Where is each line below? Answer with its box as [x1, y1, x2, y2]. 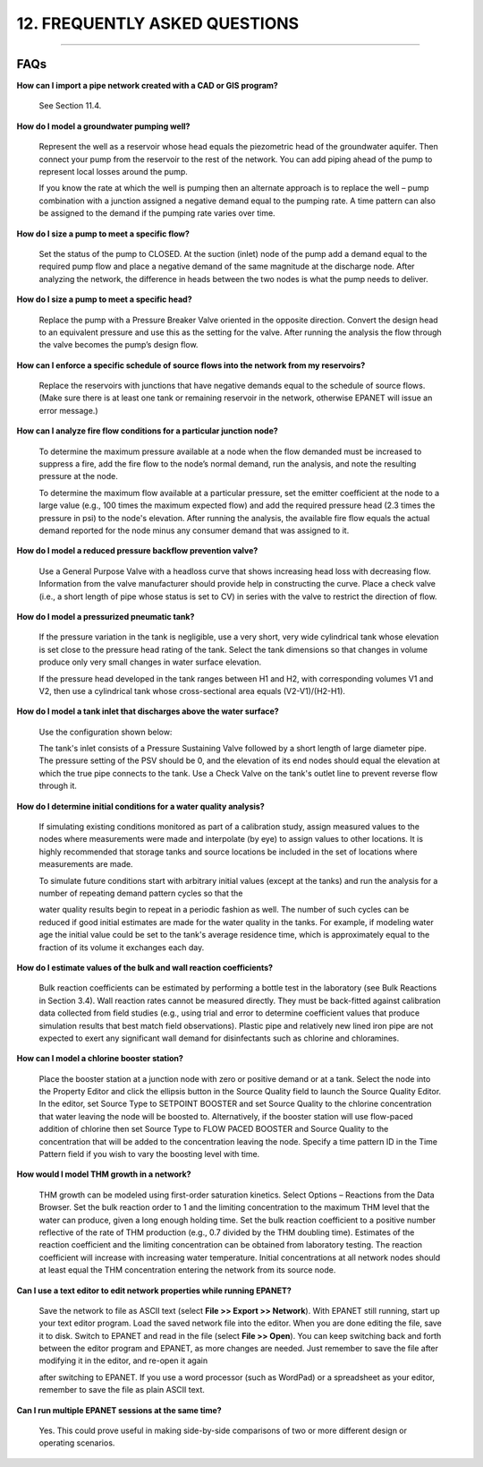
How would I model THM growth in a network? [16, 1169, 191, 1180]
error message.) [38, 405, 98, 416]
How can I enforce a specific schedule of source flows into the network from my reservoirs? [16, 359, 366, 371]
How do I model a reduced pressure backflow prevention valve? [16, 545, 258, 556]
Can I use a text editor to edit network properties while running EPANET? [16, 1285, 292, 1296]
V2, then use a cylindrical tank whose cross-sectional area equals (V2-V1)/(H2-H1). [38, 685, 346, 696]
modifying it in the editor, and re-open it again [38, 1355, 208, 1366]
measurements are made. [38, 859, 133, 870]
